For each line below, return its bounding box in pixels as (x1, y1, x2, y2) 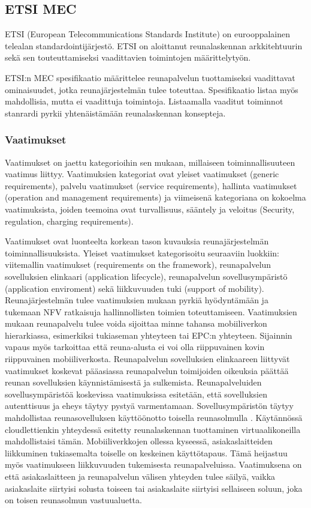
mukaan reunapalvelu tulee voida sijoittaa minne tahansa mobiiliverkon (5, 317, 267, 330)
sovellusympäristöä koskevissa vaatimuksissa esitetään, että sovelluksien (5, 387, 268, 400)
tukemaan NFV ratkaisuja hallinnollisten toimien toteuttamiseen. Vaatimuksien (5, 305, 297, 318)
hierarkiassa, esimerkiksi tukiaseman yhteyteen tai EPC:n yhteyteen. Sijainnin (5, 328, 292, 341)
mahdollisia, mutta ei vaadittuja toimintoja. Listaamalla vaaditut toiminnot (5, 95, 283, 107)
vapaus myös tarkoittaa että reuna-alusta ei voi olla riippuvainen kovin (5, 340, 265, 353)
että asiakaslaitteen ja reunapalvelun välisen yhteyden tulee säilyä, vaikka (5, 470, 276, 483)
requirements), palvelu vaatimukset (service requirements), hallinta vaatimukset (5, 179, 297, 192)
